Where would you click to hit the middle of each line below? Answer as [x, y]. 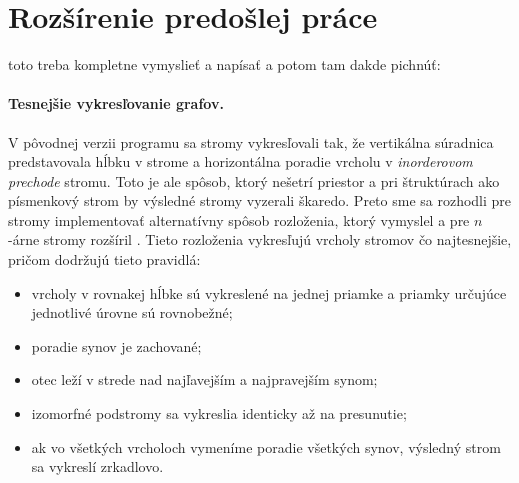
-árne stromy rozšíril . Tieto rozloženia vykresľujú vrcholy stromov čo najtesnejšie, [260, 239]
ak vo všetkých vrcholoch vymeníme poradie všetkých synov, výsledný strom [266, 446]
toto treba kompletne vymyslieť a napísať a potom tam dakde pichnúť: [224, 64]
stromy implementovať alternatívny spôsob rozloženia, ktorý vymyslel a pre [239, 219]
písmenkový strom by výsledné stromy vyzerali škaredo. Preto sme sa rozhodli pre [260, 200]
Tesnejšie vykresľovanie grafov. [116, 103]
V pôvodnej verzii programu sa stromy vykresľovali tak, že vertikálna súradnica [251, 141]
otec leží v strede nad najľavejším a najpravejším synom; [204, 379]
